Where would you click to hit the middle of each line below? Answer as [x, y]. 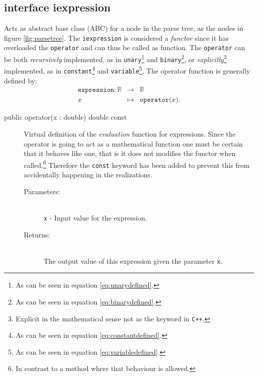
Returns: [37, 234]
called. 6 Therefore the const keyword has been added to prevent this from [137, 164]
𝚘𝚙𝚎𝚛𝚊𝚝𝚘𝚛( [156, 100]
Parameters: [42, 191]
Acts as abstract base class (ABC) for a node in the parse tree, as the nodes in [124, 28]
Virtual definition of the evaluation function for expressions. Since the [130, 133]
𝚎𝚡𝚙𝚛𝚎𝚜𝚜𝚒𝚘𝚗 [96, 90]
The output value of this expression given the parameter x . [133, 261]
